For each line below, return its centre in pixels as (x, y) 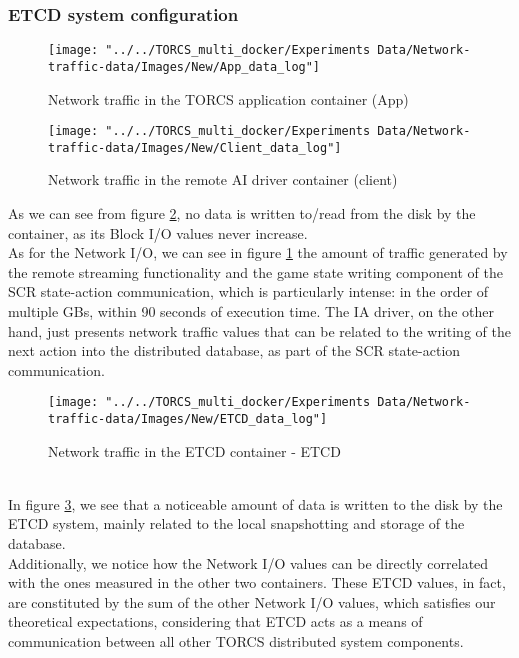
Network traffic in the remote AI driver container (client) (223, 179)
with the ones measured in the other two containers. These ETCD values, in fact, (257, 582)
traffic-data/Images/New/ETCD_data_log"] (188, 419)
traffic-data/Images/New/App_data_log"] (184, 66)
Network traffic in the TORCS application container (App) (228, 98)
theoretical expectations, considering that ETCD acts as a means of (215, 621)
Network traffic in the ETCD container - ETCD (194, 450)
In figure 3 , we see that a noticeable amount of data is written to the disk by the (255, 503)
